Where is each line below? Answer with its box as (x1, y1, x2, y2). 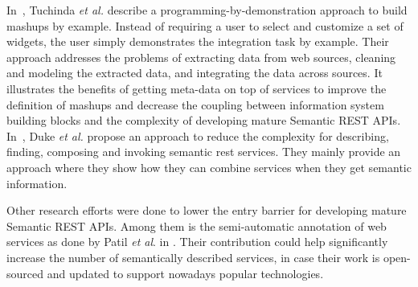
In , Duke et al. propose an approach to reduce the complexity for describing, (6, 127, 389, 144)
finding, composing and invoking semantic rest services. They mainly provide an (6, 143, 401, 160)
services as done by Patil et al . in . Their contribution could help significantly (6, 233, 388, 250)
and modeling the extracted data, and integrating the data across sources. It (6, 64, 383, 81)
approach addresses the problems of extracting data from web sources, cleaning (6, 48, 396, 65)
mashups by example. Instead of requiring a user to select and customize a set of (6, 17, 404, 34)
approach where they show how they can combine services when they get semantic (6, 158, 412, 175)
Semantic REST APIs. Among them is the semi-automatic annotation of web (6, 217, 387, 234)
